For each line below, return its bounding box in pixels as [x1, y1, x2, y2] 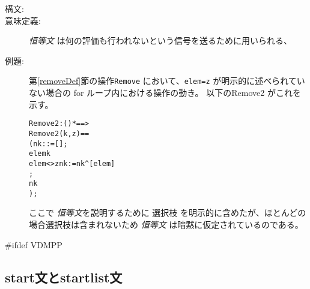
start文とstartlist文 [5, 267, 123, 286]
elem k [29, 149, 50, 158]
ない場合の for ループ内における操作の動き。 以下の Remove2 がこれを [29, 86, 301, 99]
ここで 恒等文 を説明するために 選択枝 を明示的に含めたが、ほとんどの [29, 206, 306, 219]
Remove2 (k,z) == [29, 129, 90, 138]
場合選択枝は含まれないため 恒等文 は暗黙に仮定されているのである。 [29, 218, 303, 231]
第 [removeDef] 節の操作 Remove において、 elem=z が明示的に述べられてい [29, 74, 305, 87]
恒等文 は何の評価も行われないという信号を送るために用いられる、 [29, 34, 292, 47]
